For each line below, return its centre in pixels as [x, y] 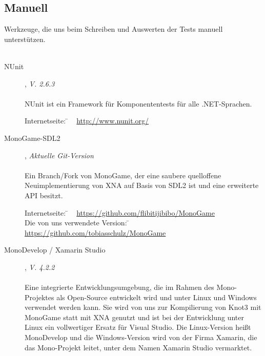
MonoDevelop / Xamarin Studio [55, 250]
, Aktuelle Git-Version [59, 155]
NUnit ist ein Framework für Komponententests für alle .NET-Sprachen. [138, 103]
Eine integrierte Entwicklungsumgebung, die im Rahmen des [119, 287]
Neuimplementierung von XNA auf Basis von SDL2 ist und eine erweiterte [142, 185]
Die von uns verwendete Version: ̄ [77, 223]
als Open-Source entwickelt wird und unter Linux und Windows [157, 297]
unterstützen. [25, 39]
